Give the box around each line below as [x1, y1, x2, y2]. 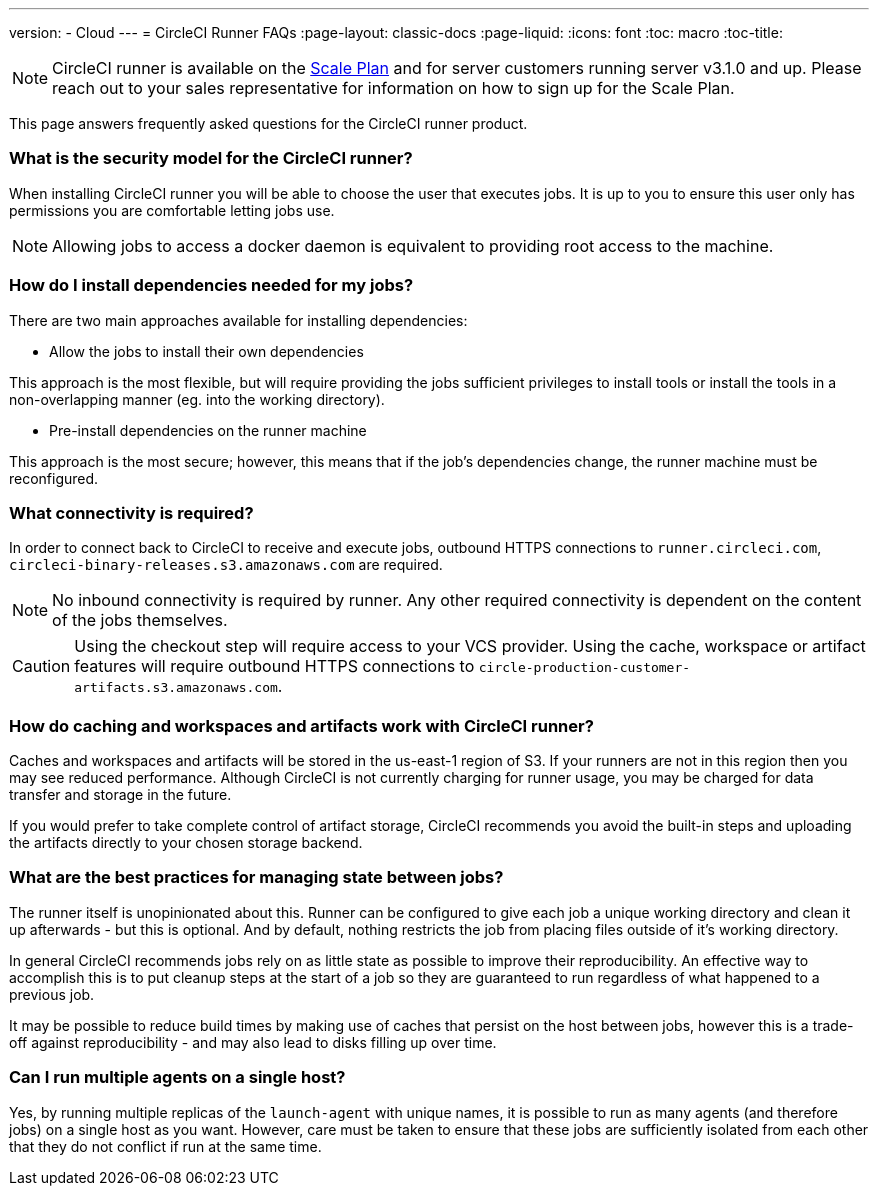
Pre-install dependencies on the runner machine [49, 421, 367, 439]
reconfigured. [9, 469, 99, 487]
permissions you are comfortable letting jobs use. [9, 201, 335, 219]
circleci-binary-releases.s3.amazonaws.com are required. [9, 556, 443, 574]
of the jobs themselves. [52, 610, 228, 631]
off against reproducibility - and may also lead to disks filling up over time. [9, 1033, 497, 1051]
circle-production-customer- [478, 660, 691, 676]
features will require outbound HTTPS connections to [74, 656, 475, 677]
